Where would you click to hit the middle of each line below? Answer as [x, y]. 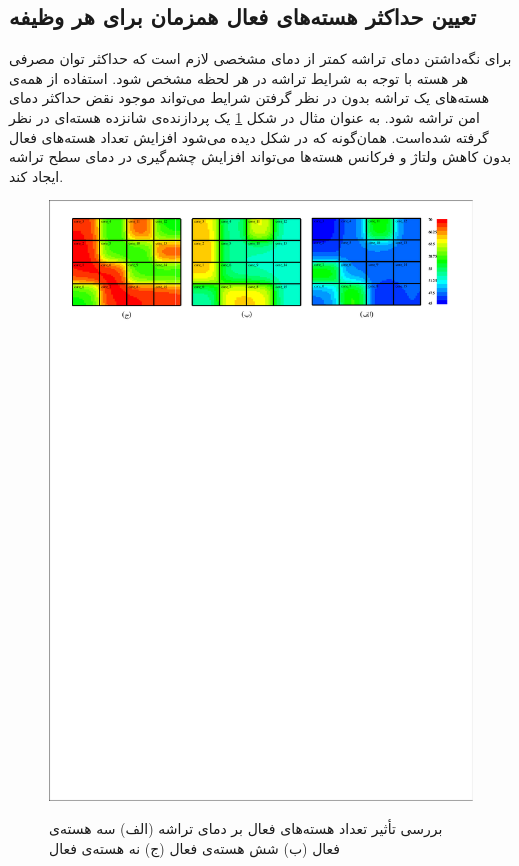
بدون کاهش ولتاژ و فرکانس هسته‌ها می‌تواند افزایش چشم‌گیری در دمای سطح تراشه [260, 156]
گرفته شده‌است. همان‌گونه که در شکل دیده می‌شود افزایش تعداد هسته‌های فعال [249, 136]
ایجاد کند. [36, 175]
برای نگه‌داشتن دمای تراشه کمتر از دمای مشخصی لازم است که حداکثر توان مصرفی [260, 58]
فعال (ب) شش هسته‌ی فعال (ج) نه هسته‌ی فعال [195, 848]
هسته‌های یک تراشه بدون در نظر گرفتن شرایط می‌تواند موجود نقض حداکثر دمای [249, 97]
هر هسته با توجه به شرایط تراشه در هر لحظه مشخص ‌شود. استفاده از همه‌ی [239, 77]
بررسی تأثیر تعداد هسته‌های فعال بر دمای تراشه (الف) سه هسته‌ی [246, 828]
